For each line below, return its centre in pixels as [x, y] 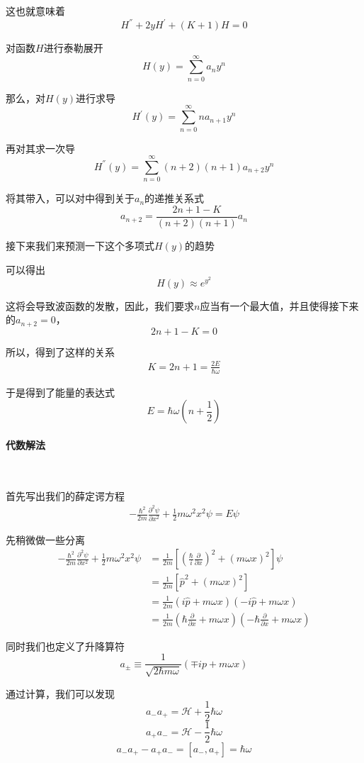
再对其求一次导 [40, 148]
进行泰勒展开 [73, 48]
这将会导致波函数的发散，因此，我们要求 [100, 305]
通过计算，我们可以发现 [60, 693]
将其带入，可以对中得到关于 [70, 198]
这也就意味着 [35, 11]
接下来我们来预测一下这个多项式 [80, 245]
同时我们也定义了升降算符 [65, 646]
